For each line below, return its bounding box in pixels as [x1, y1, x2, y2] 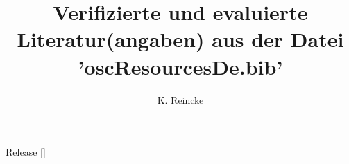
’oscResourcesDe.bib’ [78, 52, 283, 80]
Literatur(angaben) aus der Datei [17, 25, 344, 53]
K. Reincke [157, 92, 204, 107]
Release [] [6, 145, 46, 159]
